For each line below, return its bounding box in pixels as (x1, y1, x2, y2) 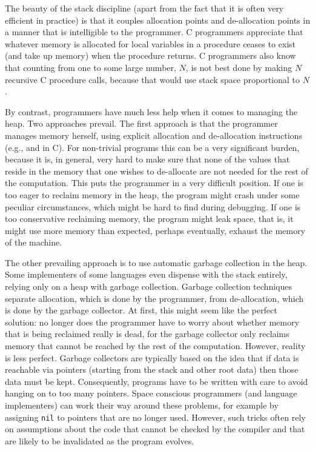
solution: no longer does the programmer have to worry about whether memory (5, 315, 299, 328)
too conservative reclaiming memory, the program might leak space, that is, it (5, 212, 294, 225)
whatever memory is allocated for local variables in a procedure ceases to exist (5, 37, 296, 50)
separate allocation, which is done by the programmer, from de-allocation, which (5, 292, 304, 304)
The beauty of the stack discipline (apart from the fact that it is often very (5, 2, 284, 14)
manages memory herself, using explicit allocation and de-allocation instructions (5, 129, 302, 141)
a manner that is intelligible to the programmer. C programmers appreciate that (5, 25, 303, 38)
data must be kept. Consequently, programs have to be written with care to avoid (5, 375, 308, 387)
